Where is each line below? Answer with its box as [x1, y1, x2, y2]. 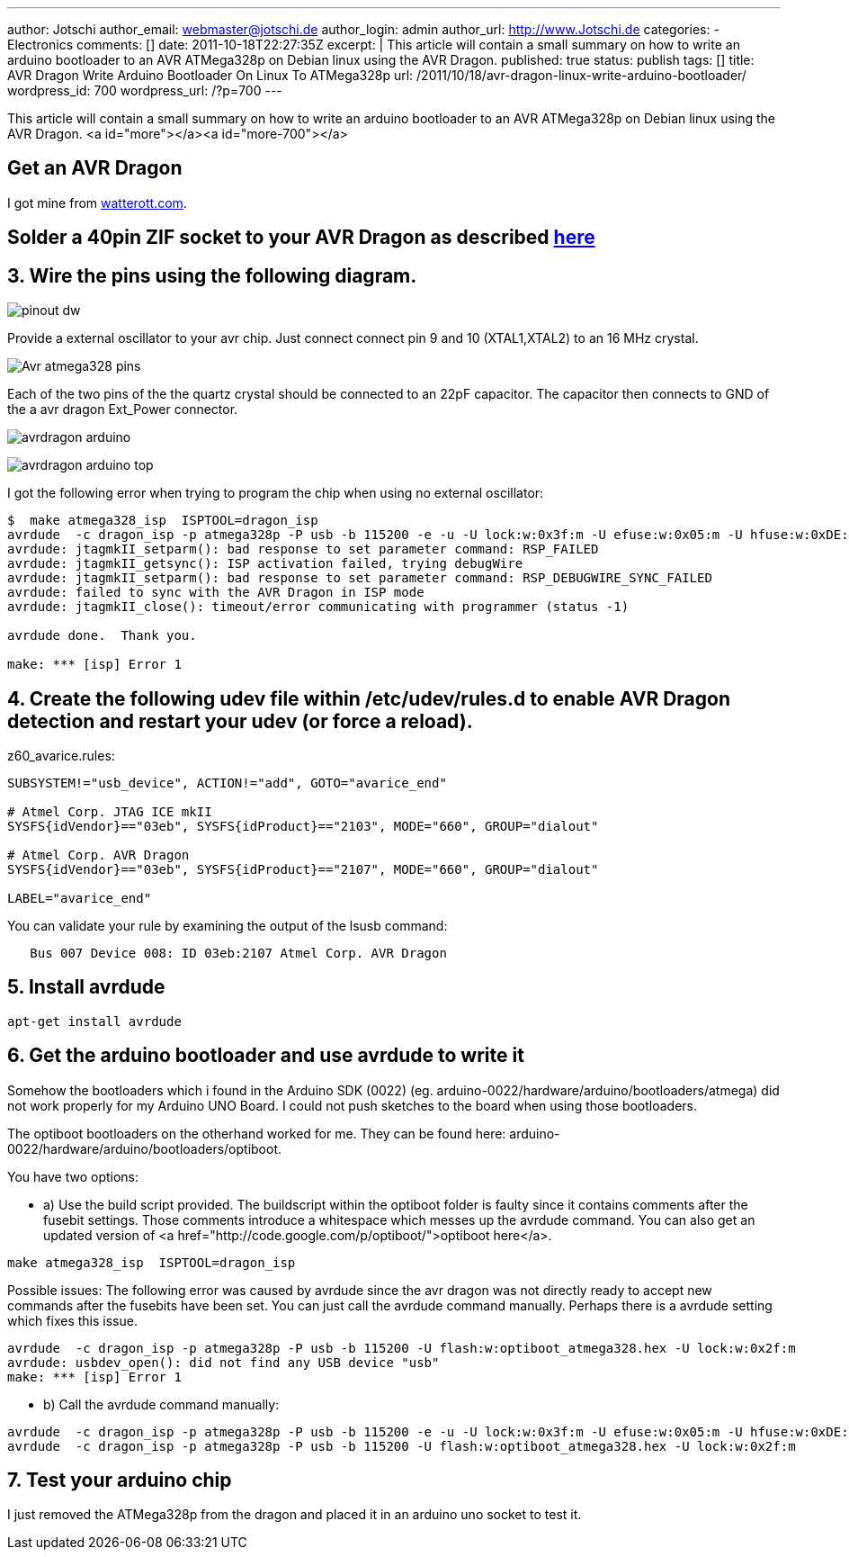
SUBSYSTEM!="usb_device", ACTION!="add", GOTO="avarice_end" [7, 775, 447, 790]
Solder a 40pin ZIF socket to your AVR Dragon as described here [7, 226, 595, 249]
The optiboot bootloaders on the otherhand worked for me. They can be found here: [7, 1125, 506, 1141]
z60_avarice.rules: [7, 747, 115, 763]
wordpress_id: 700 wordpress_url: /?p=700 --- [7, 83, 282, 98]
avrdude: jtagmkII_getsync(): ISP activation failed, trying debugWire [7, 556, 523, 571]
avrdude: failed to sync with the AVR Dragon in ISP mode [7, 585, 424, 600]
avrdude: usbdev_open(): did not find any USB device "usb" [7, 1354, 440, 1370]
